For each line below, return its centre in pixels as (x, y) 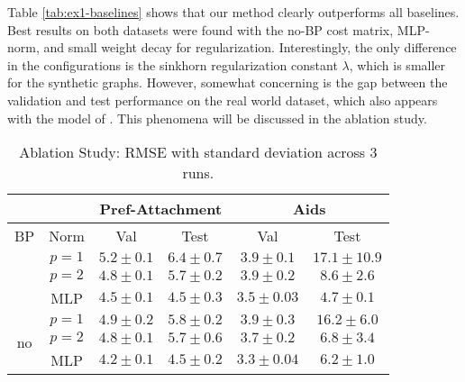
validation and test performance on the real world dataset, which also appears (223, 100)
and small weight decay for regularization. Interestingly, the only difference (250, 47)
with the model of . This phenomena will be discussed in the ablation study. (217, 118)
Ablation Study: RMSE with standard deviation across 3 (198, 152)
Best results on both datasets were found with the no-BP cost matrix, (201, 29)
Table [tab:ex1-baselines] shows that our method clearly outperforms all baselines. (233, 12)
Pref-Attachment (161, 209)
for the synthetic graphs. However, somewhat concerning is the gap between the (228, 82)
